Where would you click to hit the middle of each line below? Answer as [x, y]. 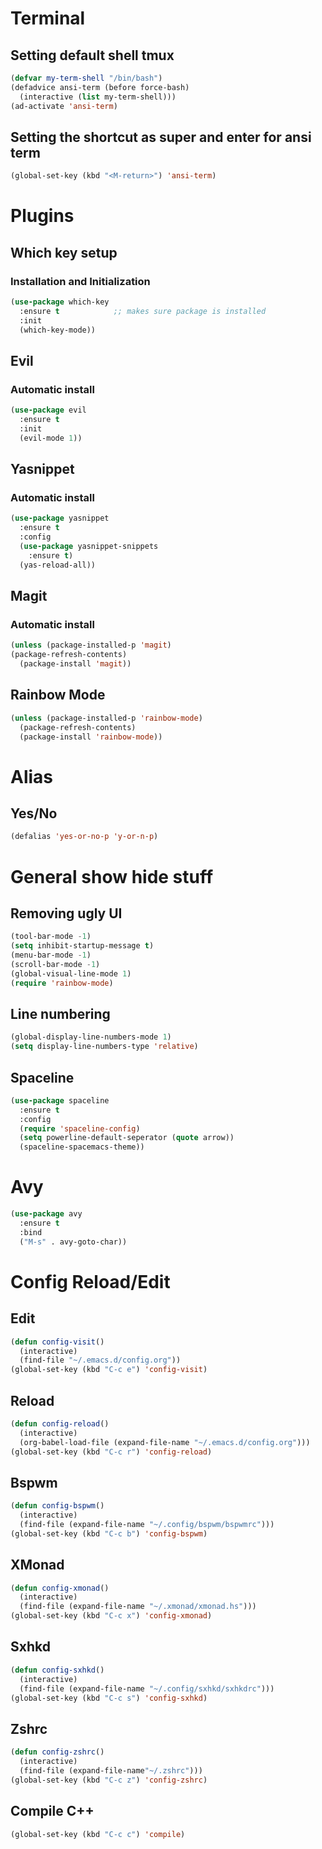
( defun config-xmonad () [60, 1588]
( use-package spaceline [60, 1100]
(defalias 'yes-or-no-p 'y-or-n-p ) [84, 837]
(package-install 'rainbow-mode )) [91, 737]
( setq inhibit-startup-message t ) [82, 946]
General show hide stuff [112, 876]
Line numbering [60, 1013]
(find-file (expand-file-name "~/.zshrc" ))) [111, 1770]
